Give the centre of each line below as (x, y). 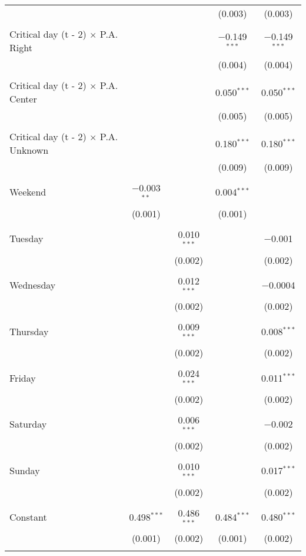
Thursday (29, 331)
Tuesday (26, 239)
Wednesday (33, 284)
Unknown (29, 150)
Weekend (28, 192)
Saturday (28, 424)
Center (23, 99)
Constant (28, 517)
